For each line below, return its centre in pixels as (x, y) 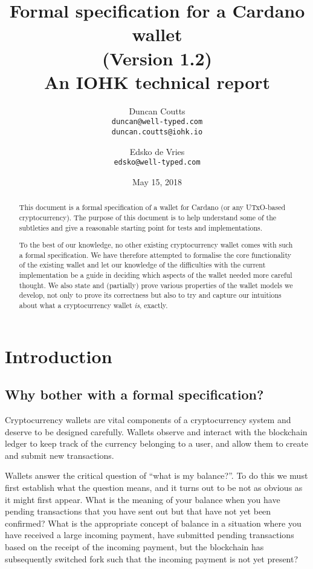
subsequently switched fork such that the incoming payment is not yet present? (152, 558)
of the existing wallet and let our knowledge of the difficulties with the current (142, 265)
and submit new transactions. (60, 455)
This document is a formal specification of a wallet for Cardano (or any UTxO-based (152, 207)
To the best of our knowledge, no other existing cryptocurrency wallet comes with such (156, 245)
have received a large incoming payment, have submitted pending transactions (150, 535)
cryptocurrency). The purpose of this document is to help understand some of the (148, 217)
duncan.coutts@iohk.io (157, 132)
